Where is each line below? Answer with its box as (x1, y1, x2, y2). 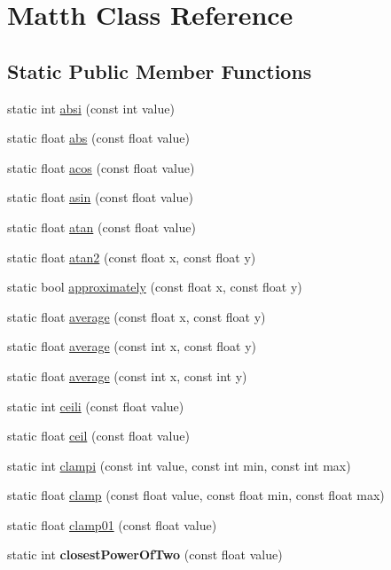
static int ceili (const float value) (7, 396, 184, 415)
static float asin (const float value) (7, 188, 193, 207)
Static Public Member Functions (7, 57, 312, 84)
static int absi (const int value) (7, 98, 175, 117)
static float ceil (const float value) (7, 426, 190, 445)
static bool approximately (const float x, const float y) (7, 277, 302, 296)
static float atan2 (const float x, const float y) (7, 247, 256, 266)
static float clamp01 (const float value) (7, 515, 217, 534)
